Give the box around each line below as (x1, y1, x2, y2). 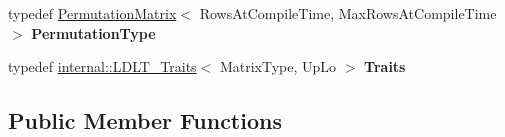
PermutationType (31, 22, 156, 43)
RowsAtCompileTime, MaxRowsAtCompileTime (199, 3, 497, 23)
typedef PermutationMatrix (8, 3, 177, 23)
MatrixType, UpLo (219, 56, 337, 77)
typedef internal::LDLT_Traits (8, 56, 197, 77)
